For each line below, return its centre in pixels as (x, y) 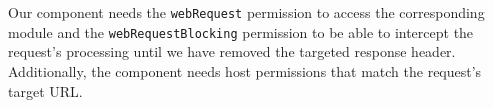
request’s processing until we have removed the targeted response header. (232, 51)
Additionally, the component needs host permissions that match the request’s (245, 70)
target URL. (45, 90)
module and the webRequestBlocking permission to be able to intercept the (241, 31)
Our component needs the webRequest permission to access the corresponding (246, 12)
